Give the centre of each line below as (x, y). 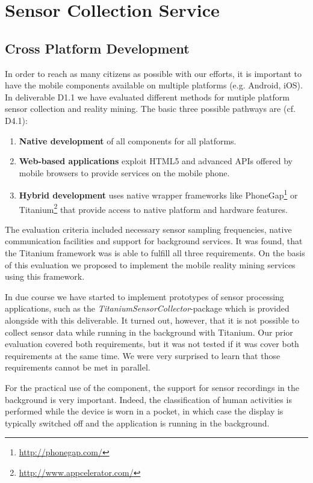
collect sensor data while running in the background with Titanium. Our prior (149, 332)
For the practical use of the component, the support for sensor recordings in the (152, 387)
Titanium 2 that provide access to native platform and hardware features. (153, 208)
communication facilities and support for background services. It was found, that (154, 241)
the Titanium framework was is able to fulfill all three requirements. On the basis (155, 253)
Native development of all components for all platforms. (128, 140)
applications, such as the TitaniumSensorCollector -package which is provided (147, 308)
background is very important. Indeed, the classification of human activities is (148, 399)
